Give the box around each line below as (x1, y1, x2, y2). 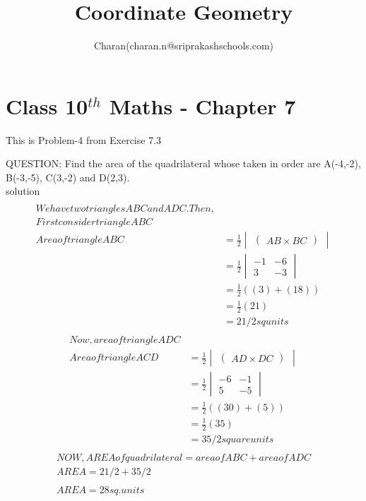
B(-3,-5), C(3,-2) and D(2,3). (6, 169, 130, 184)
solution (6, 183, 40, 198)
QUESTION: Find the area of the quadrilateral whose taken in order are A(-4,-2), (6, 156, 361, 171)
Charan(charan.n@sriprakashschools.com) (93, 38, 274, 53)
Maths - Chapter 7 (109, 91, 296, 120)
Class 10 (6, 91, 88, 120)
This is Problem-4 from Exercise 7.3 (6, 132, 162, 147)
